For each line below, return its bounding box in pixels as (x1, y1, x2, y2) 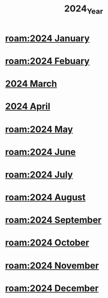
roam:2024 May (5, 124, 73, 135)
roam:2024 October (5, 237, 90, 248)
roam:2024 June (5, 146, 76, 157)
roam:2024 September (5, 215, 102, 226)
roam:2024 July (5, 169, 73, 180)
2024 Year (64, 3, 104, 16)
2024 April (5, 101, 51, 112)
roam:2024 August (5, 192, 86, 203)
